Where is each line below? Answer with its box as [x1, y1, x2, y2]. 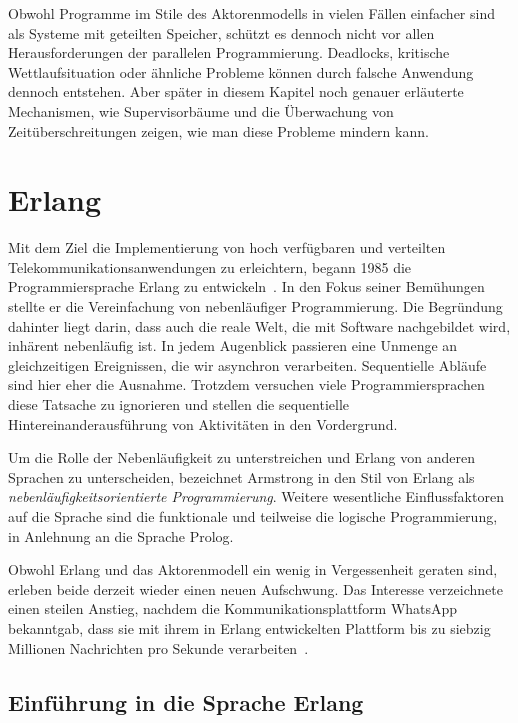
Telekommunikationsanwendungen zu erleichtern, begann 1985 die [8, 256, 412, 277]
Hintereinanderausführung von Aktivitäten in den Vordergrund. [8, 413, 398, 434]
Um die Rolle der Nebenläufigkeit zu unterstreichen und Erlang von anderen [8, 447, 475, 468]
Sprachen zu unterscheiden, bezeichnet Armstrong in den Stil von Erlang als [8, 466, 475, 487]
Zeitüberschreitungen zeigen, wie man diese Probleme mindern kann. [8, 120, 429, 141]
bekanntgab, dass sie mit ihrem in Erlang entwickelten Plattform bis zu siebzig [8, 617, 491, 638]
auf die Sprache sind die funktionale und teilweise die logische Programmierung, [8, 506, 498, 526]
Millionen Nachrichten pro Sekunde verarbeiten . [8, 637, 309, 658]
